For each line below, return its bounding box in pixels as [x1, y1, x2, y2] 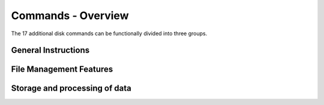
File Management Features [11, 64, 113, 75]
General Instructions [11, 45, 90, 55]
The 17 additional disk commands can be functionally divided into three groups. [11, 30, 208, 37]
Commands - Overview [11, 9, 129, 22]
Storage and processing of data [11, 84, 131, 94]
